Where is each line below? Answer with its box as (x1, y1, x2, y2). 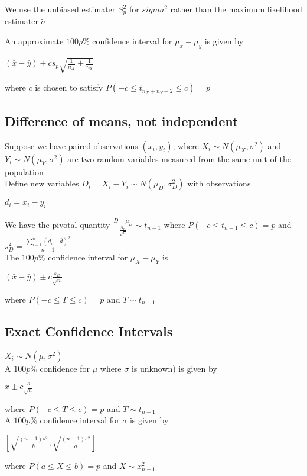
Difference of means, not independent (5, 111, 239, 130)
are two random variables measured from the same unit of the (67, 152, 291, 165)
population (5, 165, 44, 178)
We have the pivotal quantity (5, 218, 110, 230)
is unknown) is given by (131, 362, 217, 374)
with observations (187, 177, 251, 189)
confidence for (40, 362, 90, 374)
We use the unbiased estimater (5, 3, 116, 15)
